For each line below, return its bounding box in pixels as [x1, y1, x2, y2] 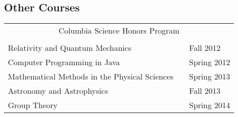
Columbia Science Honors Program [58, 25, 180, 37]
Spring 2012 [189, 56, 231, 68]
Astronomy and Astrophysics [8, 85, 108, 97]
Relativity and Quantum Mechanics [8, 42, 132, 54]
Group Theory [8, 99, 58, 111]
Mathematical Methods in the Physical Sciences [8, 71, 174, 82]
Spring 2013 [189, 71, 231, 82]
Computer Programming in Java [8, 56, 120, 68]
